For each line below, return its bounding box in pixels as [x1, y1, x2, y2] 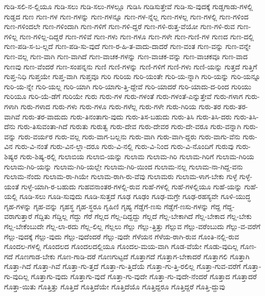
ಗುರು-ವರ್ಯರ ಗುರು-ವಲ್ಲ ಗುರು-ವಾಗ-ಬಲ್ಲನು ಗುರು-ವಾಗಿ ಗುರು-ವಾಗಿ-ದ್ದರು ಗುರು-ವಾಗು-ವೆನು [18, 131, 240, 141]
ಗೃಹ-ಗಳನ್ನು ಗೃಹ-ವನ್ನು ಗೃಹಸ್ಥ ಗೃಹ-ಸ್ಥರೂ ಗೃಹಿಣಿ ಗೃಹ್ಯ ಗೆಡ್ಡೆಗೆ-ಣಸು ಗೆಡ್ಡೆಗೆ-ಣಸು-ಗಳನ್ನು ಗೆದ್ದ [4, 201, 220, 211]
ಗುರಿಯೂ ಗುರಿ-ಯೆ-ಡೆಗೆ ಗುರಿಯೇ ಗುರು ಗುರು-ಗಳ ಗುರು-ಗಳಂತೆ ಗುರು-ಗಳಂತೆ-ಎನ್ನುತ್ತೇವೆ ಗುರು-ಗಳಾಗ [4, 91, 243, 102]
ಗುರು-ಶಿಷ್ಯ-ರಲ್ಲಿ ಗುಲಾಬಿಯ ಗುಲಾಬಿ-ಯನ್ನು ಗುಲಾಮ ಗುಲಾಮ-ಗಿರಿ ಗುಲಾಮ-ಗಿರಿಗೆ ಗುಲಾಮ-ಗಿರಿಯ [20, 151, 254, 161]
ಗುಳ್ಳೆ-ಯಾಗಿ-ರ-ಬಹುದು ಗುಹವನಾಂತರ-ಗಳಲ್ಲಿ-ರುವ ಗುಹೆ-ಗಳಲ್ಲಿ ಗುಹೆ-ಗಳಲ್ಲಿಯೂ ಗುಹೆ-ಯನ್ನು [21, 181, 242, 191]
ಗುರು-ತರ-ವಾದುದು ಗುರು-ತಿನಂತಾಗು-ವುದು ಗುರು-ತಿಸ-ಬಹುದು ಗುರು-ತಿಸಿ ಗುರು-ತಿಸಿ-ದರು [22, 111, 232, 121]
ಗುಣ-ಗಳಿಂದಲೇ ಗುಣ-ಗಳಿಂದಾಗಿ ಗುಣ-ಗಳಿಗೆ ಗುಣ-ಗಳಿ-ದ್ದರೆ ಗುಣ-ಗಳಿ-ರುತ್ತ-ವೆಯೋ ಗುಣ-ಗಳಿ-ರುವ [4, 21, 235, 32]
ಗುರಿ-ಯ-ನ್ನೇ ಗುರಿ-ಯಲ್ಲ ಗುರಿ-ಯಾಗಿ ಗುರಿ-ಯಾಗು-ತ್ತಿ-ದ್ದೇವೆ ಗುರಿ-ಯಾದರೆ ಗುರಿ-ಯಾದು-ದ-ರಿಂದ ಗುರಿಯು [4, 81, 252, 91]
